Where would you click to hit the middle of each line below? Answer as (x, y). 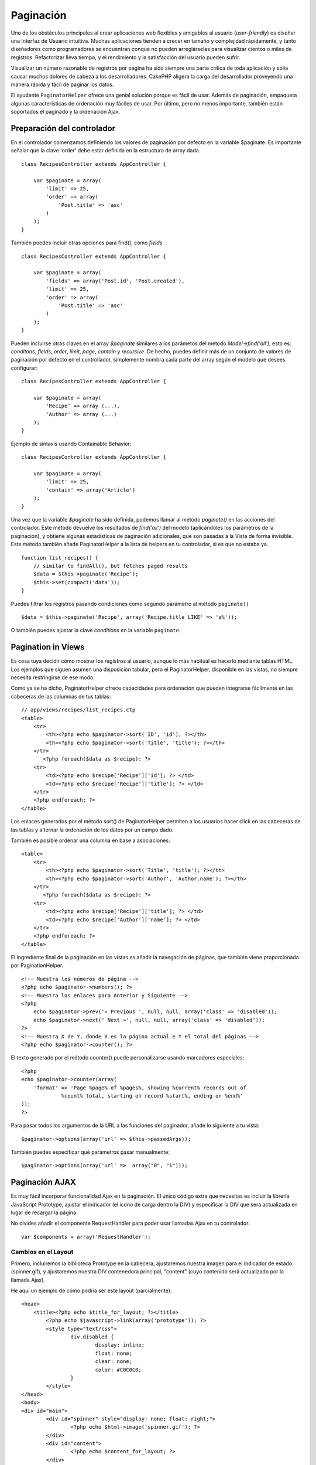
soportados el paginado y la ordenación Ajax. (65, 112)
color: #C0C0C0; (118, 1369)
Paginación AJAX (43, 1182)
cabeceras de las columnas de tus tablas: (61, 696)
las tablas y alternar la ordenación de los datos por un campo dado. (92, 830)
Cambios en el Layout (42, 1252)
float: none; (114, 1353)
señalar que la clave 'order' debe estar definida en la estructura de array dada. (106, 151)
